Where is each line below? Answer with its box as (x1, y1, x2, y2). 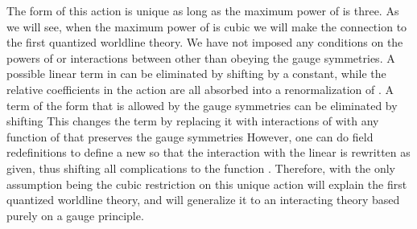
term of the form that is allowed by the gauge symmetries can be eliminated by (6, 96, 398, 113)
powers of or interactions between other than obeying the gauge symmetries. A (6, 49, 395, 66)
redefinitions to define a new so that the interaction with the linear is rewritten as (6, 144, 411, 161)
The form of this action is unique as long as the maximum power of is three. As (6, 2, 399, 18)
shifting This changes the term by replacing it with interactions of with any (6, 112, 379, 129)
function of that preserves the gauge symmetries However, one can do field (6, 128, 374, 145)
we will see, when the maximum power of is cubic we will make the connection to (6, 18, 407, 35)
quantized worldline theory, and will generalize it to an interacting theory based (6, 191, 400, 208)
